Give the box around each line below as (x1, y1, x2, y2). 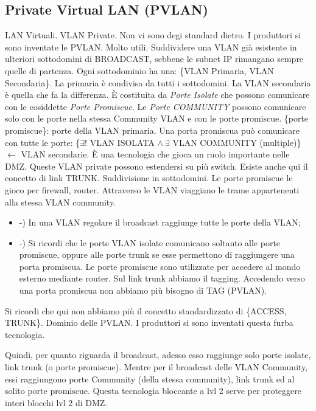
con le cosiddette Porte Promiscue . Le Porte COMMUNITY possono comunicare (5, 100, 306, 112)
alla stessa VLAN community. (5, 195, 116, 208)
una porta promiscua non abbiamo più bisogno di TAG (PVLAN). (19, 284, 267, 297)
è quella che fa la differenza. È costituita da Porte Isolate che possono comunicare (5, 88, 310, 101)
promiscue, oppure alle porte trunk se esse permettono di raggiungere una (19, 248, 295, 261)
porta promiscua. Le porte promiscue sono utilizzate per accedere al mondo (19, 260, 301, 272)
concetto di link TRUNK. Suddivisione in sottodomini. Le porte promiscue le (5, 171, 293, 184)
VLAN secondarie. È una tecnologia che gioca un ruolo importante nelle (21, 148, 290, 161)
